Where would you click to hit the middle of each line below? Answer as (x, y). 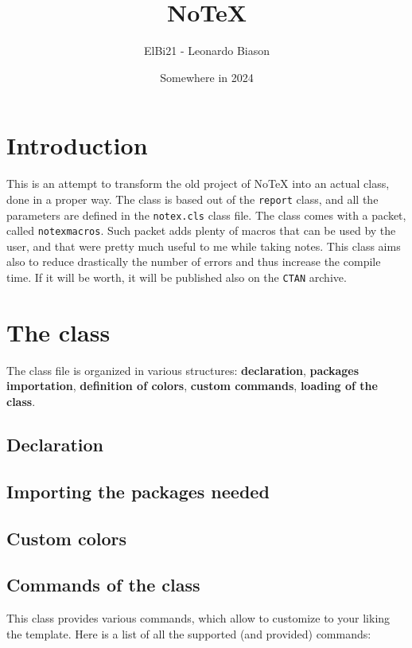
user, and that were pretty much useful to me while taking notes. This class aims (204, 246)
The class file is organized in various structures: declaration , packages (183, 370)
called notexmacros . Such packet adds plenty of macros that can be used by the (201, 230)
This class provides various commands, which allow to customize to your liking (198, 618)
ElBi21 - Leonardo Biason (206, 51)
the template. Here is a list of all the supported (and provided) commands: (189, 633)
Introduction (77, 145)
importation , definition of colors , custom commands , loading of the (192, 386)
